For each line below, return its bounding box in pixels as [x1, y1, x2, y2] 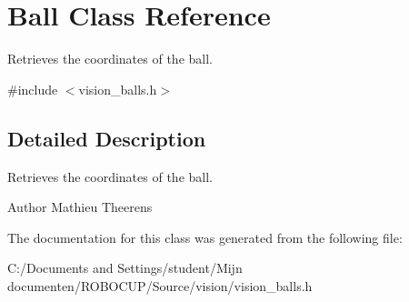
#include [7, 79, 58, 98]
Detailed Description [7, 124, 206, 152]
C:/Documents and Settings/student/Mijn [7, 258, 243, 277]
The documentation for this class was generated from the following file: [7, 227, 403, 247]
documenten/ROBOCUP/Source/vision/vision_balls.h [7, 276, 313, 295]
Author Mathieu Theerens [7, 197, 153, 216]
